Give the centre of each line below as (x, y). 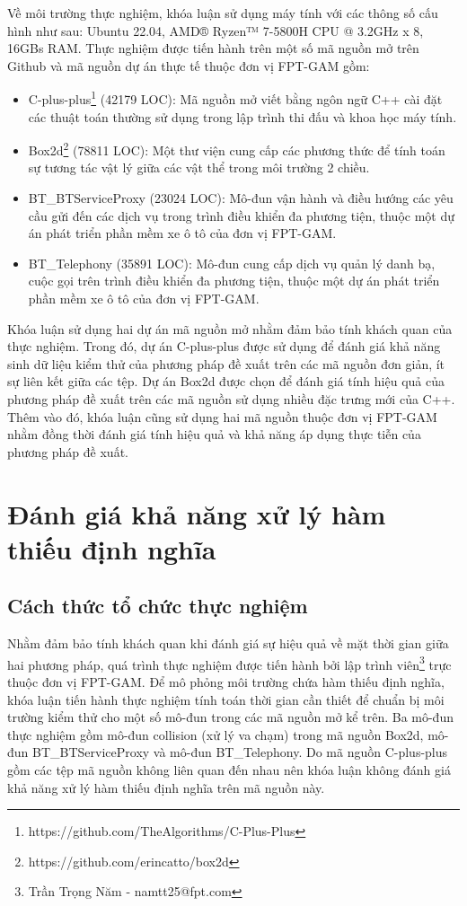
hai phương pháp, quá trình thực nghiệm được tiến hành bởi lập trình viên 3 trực (229, 663)
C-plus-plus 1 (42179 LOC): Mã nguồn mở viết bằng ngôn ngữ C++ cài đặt (235, 98)
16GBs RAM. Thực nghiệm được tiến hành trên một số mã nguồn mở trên (213, 48)
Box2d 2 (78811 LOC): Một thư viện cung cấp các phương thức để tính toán (237, 149)
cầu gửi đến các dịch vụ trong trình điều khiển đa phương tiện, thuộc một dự (241, 215)
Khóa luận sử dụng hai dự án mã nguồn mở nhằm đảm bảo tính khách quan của (230, 328)
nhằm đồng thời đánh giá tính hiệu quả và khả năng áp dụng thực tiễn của (214, 434)
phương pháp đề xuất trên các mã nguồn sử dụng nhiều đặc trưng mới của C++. (231, 399)
